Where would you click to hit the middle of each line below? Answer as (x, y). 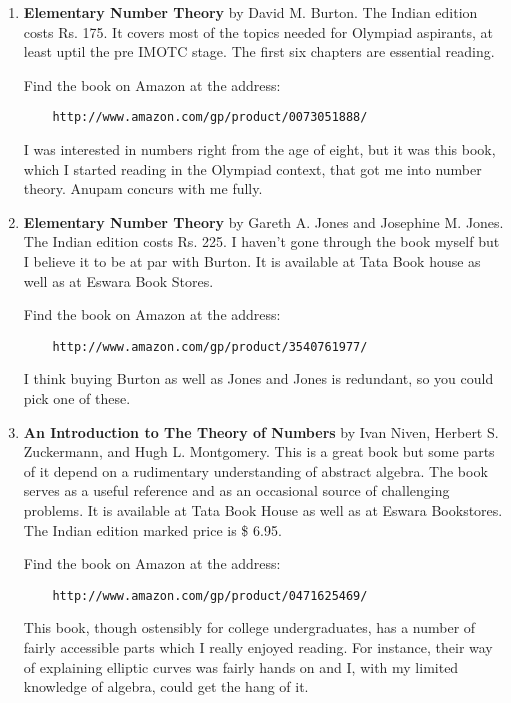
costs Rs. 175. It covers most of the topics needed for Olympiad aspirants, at (258, 31)
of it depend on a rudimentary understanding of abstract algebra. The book (255, 470)
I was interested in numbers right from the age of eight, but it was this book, (259, 149)
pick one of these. (77, 398)
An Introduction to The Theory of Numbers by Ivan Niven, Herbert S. (261, 431)
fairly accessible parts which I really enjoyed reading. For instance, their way (258, 647)
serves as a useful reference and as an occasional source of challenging (236, 490)
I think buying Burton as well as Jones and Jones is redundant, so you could (258, 378)
